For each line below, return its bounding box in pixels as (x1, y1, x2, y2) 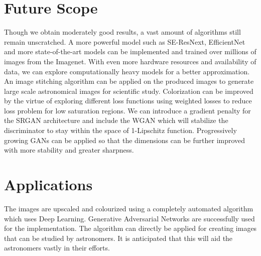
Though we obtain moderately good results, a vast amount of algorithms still (4, 27, 241, 37)
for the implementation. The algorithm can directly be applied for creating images (4, 223, 257, 233)
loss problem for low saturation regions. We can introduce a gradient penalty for (4, 105, 251, 115)
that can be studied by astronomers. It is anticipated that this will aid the (4, 232, 233, 243)
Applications (4, 174, 93, 195)
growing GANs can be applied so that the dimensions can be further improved (4, 135, 245, 145)
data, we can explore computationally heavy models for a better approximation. (4, 66, 250, 76)
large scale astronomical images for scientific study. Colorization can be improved (4, 85, 253, 96)
